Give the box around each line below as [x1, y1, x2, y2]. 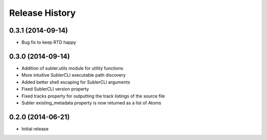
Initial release [21, 126, 49, 132]
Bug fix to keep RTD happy [21, 40, 77, 46]
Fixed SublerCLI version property [21, 86, 89, 92]
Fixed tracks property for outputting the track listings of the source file [21, 93, 165, 99]
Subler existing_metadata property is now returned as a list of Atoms [21, 99, 162, 106]
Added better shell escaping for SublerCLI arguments [21, 79, 131, 85]
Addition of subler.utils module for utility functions [21, 65, 124, 71]
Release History [9, 7, 76, 18]
